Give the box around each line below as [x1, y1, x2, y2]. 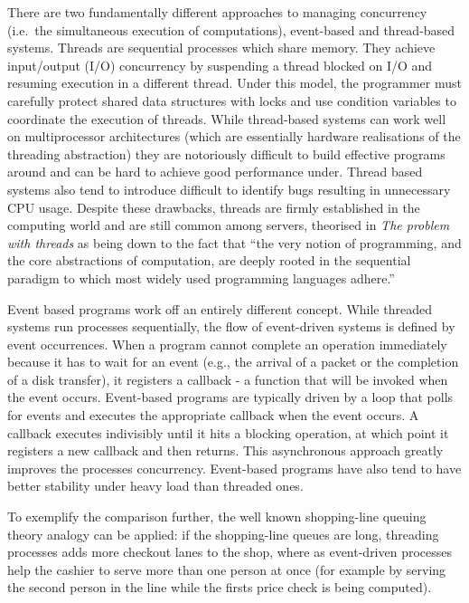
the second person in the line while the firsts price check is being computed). [7, 578, 432, 597]
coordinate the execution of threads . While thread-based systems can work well [7, 109, 446, 128]
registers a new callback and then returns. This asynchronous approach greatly [7, 441, 444, 460]
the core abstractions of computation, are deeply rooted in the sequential [7, 251, 411, 270]
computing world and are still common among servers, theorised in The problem [7, 215, 450, 234]
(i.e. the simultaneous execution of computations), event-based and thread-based [7, 20, 455, 39]
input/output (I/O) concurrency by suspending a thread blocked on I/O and [7, 55, 433, 74]
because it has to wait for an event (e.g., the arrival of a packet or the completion [7, 352, 459, 371]
